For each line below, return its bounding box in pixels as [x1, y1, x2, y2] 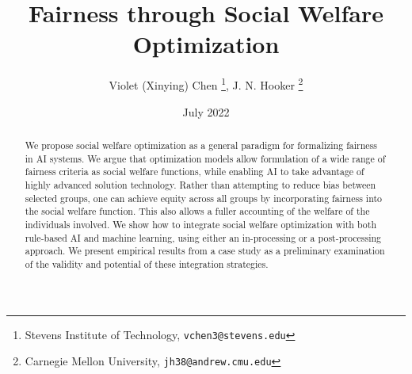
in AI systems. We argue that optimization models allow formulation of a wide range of [25, 151, 386, 165]
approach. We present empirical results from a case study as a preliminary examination [25, 244, 385, 258]
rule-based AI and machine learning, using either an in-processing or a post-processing [25, 231, 382, 244]
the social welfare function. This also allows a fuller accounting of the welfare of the [25, 204, 370, 218]
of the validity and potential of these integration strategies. [25, 257, 269, 270]
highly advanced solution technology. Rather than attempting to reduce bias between [25, 177, 376, 191]
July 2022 [182, 103, 230, 120]
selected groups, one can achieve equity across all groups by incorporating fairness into [25, 191, 382, 204]
